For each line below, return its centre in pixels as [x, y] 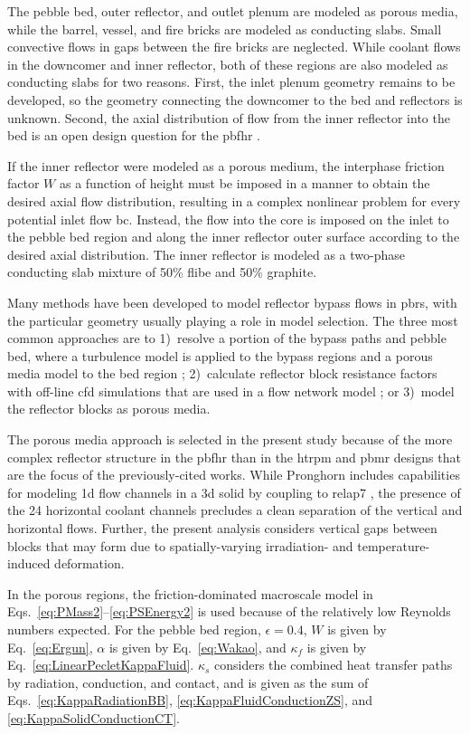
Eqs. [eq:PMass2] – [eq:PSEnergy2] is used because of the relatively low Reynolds [229, 611]
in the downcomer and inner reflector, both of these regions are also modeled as [228, 64]
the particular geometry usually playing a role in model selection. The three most [233, 320]
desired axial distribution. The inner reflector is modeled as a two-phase [207, 254]
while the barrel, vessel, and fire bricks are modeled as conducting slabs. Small [225, 29]
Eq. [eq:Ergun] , [50, 647]
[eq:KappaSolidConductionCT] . [94, 717]
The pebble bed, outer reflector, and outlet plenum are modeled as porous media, [233, 11]
